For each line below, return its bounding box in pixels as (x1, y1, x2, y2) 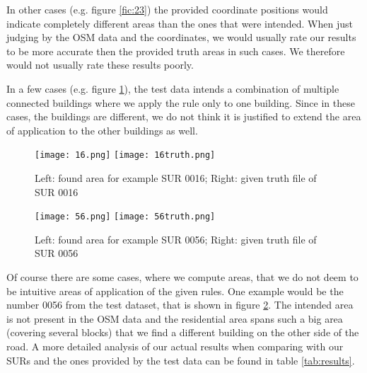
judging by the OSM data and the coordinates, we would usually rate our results (6, 30, 356, 45)
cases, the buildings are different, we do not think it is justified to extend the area (6, 109, 361, 124)
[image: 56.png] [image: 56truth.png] (35, 212, 216, 222)
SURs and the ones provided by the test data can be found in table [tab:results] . (6, 352, 355, 367)
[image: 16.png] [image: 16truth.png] (35, 150, 216, 161)
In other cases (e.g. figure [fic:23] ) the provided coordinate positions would (6, 2, 328, 16)
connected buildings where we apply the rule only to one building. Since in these (6, 95, 355, 110)
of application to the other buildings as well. (6, 122, 198, 137)
